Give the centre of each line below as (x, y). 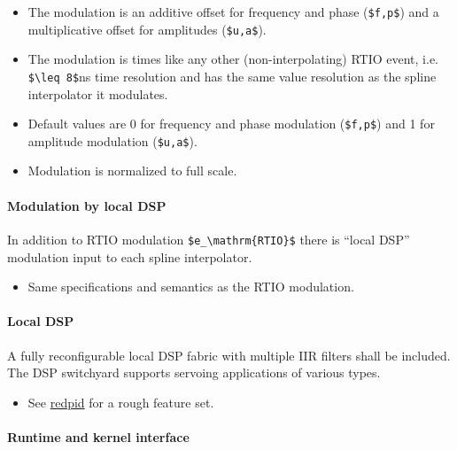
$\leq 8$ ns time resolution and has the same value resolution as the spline (232, 76)
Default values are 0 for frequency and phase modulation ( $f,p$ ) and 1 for (231, 124)
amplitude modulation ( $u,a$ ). (112, 140)
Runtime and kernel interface (98, 436)
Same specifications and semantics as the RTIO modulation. (191, 287)
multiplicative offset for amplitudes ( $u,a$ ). (147, 29)
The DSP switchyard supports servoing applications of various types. (194, 372)
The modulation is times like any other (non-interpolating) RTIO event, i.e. (233, 59)
